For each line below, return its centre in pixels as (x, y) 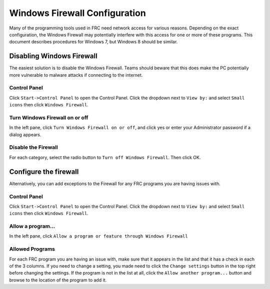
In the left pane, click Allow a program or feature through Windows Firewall (98, 236)
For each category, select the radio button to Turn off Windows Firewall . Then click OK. (105, 157)
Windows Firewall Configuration (77, 13)
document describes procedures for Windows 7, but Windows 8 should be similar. (93, 42)
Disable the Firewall (34, 147)
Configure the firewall (44, 171)
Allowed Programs (32, 249)
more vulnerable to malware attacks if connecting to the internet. (76, 75)
